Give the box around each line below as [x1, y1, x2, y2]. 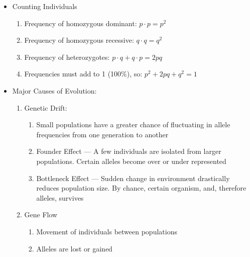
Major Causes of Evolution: [12, 85, 97, 96]
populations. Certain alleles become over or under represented [36, 155, 226, 166]
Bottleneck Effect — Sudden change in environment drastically [36, 173, 230, 183]
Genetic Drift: [24, 102, 67, 113]
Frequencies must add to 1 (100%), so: [24, 68, 143, 79]
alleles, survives [36, 192, 84, 203]
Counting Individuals [12, 1, 77, 11]
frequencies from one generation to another [36, 129, 169, 139]
